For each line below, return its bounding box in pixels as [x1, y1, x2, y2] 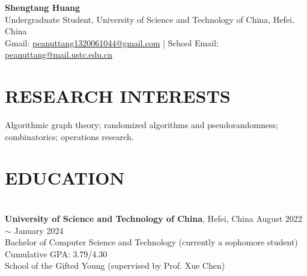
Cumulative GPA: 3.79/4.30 [5, 247, 108, 260]
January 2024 [14, 224, 64, 236]
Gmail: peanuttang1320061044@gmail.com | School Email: [5, 36, 219, 49]
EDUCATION [5, 165, 125, 190]
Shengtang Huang [5, 1, 81, 13]
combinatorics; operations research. [5, 130, 134, 143]
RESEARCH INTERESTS [5, 84, 231, 108]
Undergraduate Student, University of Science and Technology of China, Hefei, [5, 13, 294, 25]
